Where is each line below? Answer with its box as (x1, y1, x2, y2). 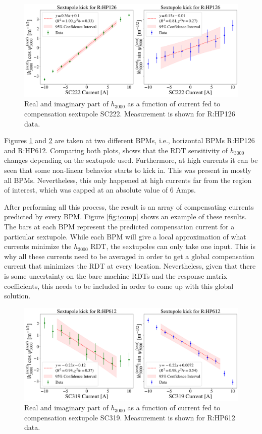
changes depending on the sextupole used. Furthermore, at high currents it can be (4, 155, 258, 165)
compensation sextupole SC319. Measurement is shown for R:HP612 (24, 412, 235, 422)
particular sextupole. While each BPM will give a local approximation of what (4, 231, 246, 241)
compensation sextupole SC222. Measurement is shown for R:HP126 (24, 108, 235, 119)
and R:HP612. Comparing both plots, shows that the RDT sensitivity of (4, 145, 228, 155)
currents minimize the (4, 241, 72, 252)
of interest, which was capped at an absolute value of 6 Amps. (4, 184, 196, 195)
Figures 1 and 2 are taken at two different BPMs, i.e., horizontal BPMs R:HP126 (4, 135, 255, 146)
